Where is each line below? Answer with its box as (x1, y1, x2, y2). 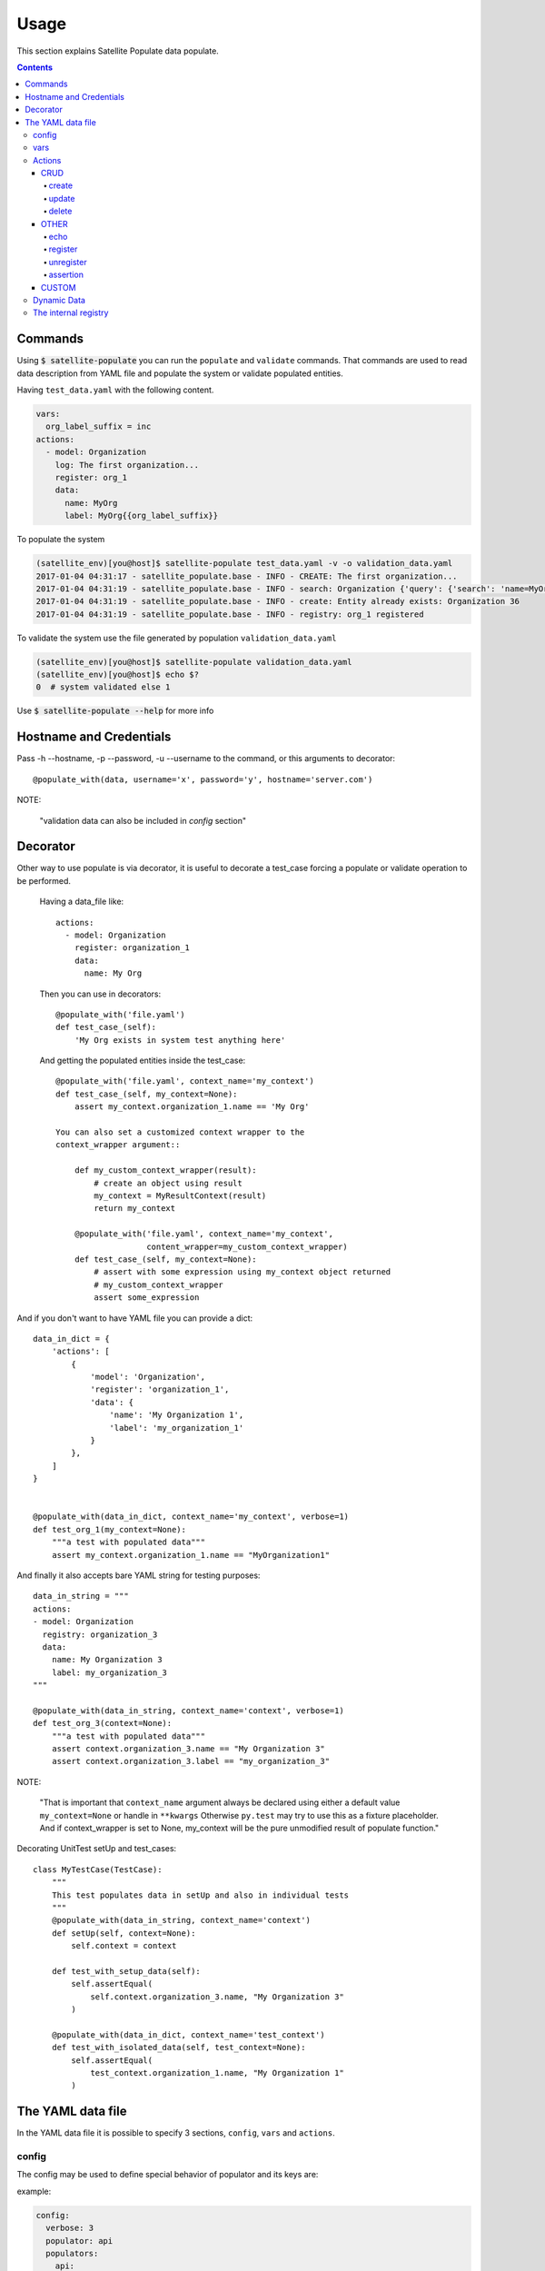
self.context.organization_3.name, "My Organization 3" (90, 1991, 344, 2002)
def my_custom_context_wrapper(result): (74, 1165, 258, 1175)
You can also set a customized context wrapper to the (55, 1127, 305, 1137)
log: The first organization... (54, 460, 200, 470)
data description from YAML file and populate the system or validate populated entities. (16, 368, 344, 379)
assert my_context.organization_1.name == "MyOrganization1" (51, 1550, 331, 1560)
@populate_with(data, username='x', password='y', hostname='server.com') (33, 774, 373, 785)
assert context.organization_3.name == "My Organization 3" (51, 1744, 326, 1754)
